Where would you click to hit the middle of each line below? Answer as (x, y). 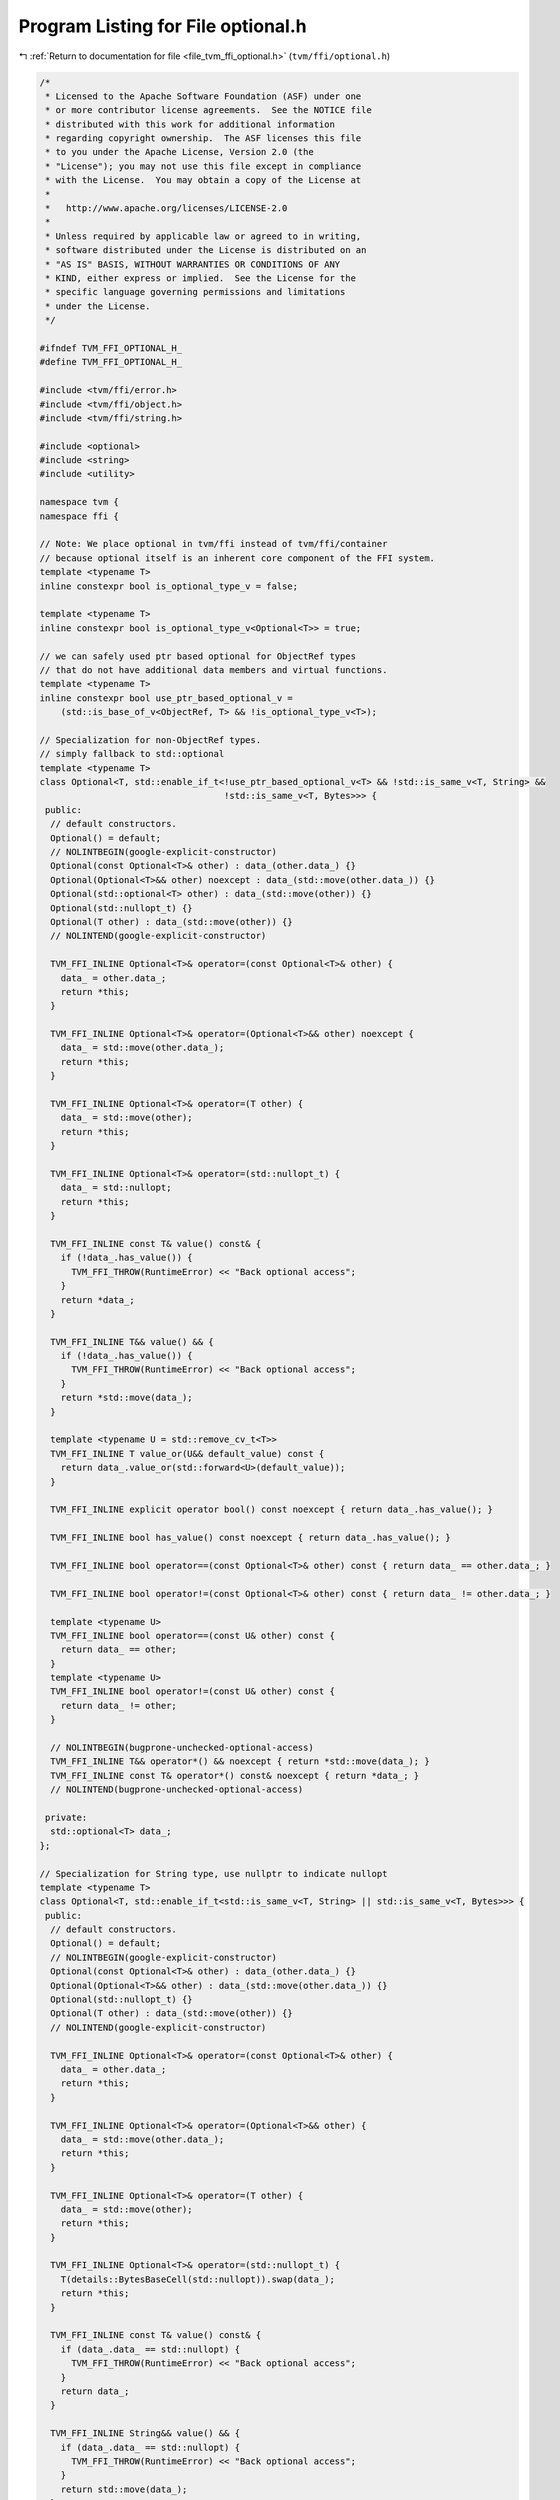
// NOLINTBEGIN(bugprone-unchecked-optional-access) (182, 1748)
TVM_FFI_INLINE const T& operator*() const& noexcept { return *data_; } (235, 1775)
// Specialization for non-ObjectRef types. (150, 739)
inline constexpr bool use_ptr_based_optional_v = (166, 698)
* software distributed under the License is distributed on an (206, 250)
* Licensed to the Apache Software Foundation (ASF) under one (203, 96)
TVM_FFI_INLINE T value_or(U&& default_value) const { (187, 1453)
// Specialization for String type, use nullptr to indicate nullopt (213, 1873)
